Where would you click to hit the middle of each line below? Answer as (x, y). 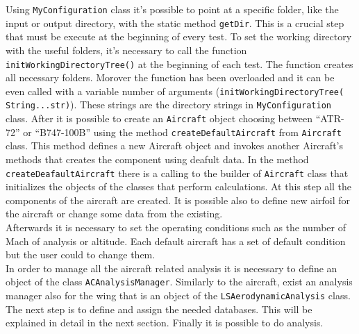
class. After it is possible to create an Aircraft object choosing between (159, 118)
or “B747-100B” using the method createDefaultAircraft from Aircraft (182, 132)
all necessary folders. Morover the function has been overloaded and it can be (170, 77)
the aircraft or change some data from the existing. (114, 214)
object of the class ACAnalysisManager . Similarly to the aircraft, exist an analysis (179, 282)
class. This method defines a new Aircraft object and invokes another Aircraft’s (174, 145)
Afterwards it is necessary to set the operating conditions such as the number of (176, 227)
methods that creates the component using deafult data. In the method (157, 159)
